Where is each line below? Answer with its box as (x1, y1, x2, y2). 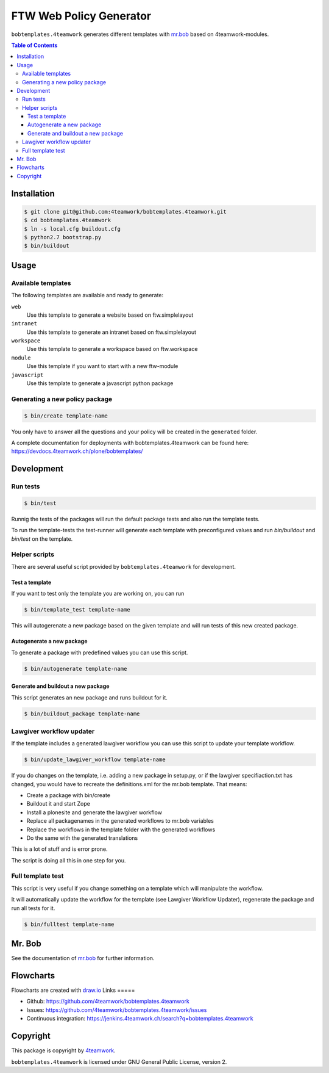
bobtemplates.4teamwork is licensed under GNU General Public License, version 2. (11, 1058, 227, 1065)
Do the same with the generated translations (26, 834, 138, 842)
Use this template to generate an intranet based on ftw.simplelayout (26, 328, 196, 336)
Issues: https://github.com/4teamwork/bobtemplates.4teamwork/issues (26, 1006, 207, 1013)
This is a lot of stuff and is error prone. (11, 845, 108, 853)
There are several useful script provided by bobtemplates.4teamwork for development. (11, 563, 236, 570)
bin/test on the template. (11, 535, 73, 543)
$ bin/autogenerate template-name (24, 665, 127, 672)
